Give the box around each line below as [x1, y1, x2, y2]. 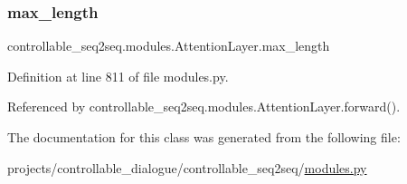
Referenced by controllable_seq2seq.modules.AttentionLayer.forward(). [7, 97, 401, 116]
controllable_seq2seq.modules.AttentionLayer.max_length [7, 36, 330, 55]
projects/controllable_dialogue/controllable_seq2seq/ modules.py [7, 158, 367, 177]
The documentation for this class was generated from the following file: [7, 128, 401, 146]
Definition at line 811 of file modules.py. [7, 66, 229, 85]
